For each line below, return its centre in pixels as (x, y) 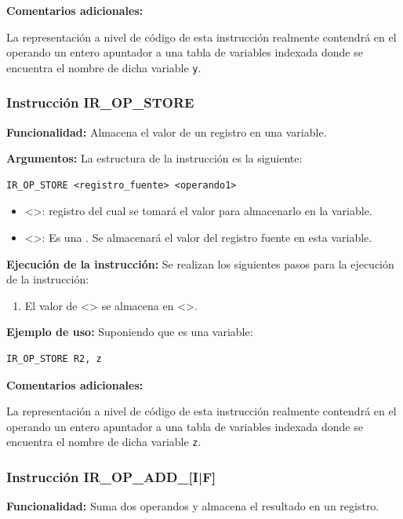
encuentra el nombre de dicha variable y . (104, 67)
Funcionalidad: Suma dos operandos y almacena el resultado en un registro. (193, 506)
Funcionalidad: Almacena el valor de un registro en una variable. (167, 132)
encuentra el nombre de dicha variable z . (104, 442)
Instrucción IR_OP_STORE (100, 102)
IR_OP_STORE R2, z (54, 359)
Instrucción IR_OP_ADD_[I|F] (111, 476)
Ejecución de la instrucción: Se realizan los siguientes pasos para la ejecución (200, 263)
